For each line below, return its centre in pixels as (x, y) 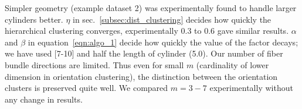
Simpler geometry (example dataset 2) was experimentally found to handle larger (151, 8)
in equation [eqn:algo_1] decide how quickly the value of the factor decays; (163, 42)
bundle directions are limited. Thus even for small (94, 64)
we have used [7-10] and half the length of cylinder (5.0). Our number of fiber (144, 53)
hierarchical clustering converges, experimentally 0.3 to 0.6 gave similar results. (147, 31)
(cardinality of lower (233, 64)
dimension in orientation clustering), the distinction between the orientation (141, 76)
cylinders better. (34, 19)
